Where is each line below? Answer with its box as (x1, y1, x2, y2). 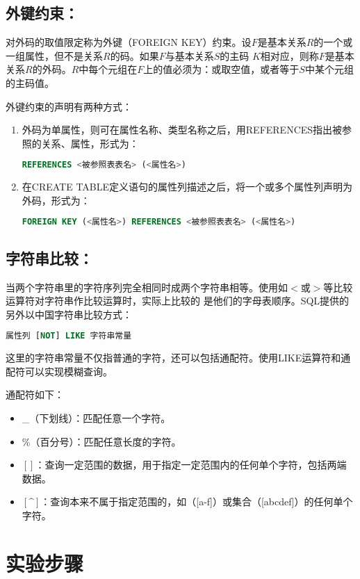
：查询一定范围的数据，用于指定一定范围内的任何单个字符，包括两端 (35, 457, 347, 472)
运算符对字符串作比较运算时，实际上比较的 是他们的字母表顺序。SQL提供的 (6, 293, 350, 308)
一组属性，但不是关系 (6, 48, 103, 63)
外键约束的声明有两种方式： (6, 99, 132, 113)
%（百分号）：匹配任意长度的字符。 (22, 434, 181, 448)
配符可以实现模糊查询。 (6, 364, 113, 378)
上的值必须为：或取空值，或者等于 (143, 62, 300, 76)
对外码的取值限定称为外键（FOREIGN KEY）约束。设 (6, 35, 252, 49)
